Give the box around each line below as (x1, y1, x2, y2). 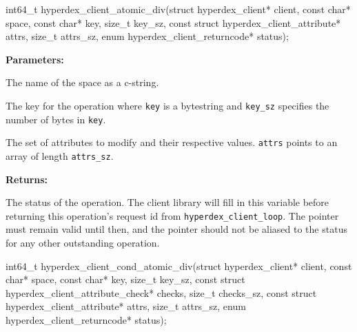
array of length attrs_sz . (6, 148, 114, 163)
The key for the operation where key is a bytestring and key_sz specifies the (6, 98, 329, 112)
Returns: (6, 172, 48, 186)
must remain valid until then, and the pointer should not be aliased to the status (6, 222, 347, 236)
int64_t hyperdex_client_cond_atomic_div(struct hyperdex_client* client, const (6, 258, 352, 273)
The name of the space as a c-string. (6, 75, 159, 90)
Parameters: (6, 52, 64, 66)
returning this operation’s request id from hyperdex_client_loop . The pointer (6, 208, 339, 222)
